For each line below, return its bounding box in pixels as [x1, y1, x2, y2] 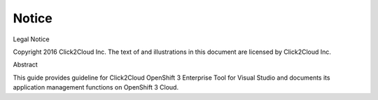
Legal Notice [13, 35, 50, 43]
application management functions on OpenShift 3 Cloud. [13, 83, 178, 92]
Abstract [13, 60, 38, 69]
